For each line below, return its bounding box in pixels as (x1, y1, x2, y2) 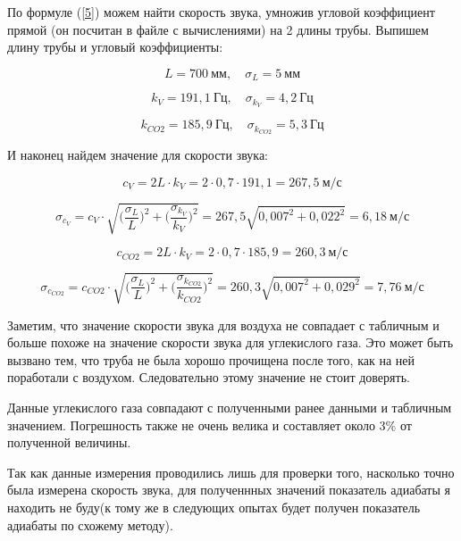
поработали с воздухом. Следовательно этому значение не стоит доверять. (7, 368, 410, 387)
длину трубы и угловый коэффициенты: (7, 37, 223, 56)
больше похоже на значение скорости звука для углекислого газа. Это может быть (7, 333, 454, 352)
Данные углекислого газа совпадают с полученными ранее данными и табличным (7, 398, 452, 417)
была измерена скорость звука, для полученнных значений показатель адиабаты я (7, 480, 450, 499)
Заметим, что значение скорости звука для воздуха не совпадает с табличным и (7, 315, 440, 334)
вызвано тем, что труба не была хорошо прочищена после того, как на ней (7, 350, 415, 369)
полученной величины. (7, 433, 131, 452)
